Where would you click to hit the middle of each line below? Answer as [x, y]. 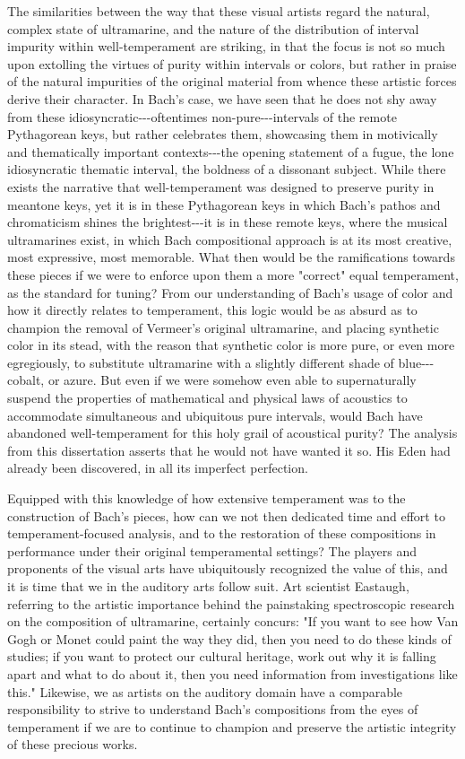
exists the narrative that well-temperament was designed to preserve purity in [221, 186]
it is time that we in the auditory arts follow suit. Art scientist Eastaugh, [208, 586]
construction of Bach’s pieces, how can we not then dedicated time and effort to [226, 515]
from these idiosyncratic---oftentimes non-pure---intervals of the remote [202, 116]
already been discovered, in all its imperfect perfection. [158, 468]
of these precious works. [73, 744]
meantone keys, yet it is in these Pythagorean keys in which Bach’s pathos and [224, 204]
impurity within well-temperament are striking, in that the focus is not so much [226, 46]
